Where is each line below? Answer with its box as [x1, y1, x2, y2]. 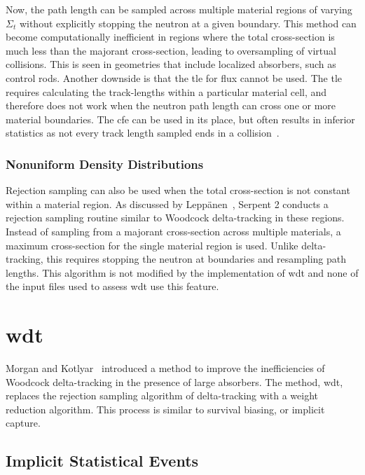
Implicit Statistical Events [6, 450, 199, 471]
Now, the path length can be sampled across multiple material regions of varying [6, 2, 352, 16]
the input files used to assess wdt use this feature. [6, 279, 219, 294]
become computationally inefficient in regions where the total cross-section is [6, 29, 335, 44]
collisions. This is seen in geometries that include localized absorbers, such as [6, 57, 336, 71]
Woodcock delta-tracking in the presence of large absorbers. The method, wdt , [6, 374, 343, 389]
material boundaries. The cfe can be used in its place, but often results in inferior [6, 111, 355, 126]
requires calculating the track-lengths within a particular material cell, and [6, 84, 327, 99]
